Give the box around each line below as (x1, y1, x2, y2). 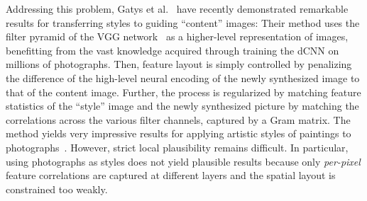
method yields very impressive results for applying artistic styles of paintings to (6, 126, 351, 141)
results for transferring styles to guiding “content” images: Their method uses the (6, 15, 360, 30)
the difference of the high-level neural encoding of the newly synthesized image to (6, 70, 360, 85)
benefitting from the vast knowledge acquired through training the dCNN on (6, 42, 339, 57)
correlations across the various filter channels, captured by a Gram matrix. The (6, 112, 351, 127)
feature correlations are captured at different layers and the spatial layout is (6, 168, 336, 183)
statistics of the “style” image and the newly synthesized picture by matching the (6, 98, 359, 113)
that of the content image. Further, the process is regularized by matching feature (6, 84, 361, 99)
